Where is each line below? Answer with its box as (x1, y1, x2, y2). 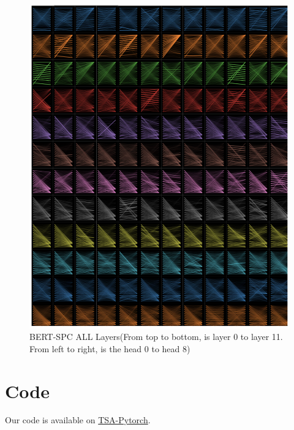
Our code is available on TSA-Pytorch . (5, 413, 151, 426)
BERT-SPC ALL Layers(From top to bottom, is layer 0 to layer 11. (29, 330, 283, 343)
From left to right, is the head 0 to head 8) (29, 342, 190, 355)
